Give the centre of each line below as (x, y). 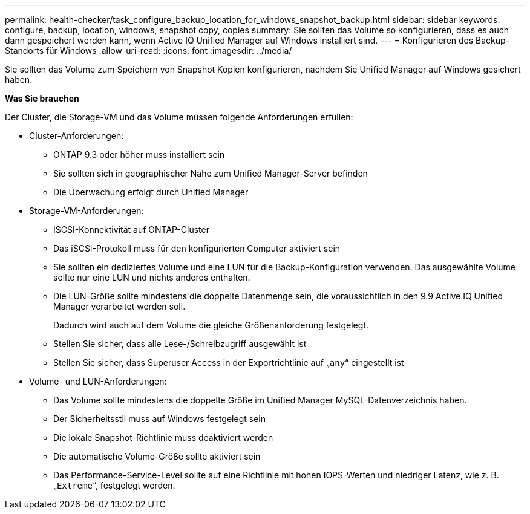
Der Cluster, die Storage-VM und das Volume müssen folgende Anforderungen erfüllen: (179, 117)
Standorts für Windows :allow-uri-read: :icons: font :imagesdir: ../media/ (149, 50)
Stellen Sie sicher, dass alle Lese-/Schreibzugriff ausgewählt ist (180, 344)
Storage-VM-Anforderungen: (87, 211)
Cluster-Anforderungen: (77, 136)
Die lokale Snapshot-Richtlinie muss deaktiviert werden (163, 438)
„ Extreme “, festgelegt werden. (114, 485)
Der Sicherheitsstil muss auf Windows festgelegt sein (159, 419)
